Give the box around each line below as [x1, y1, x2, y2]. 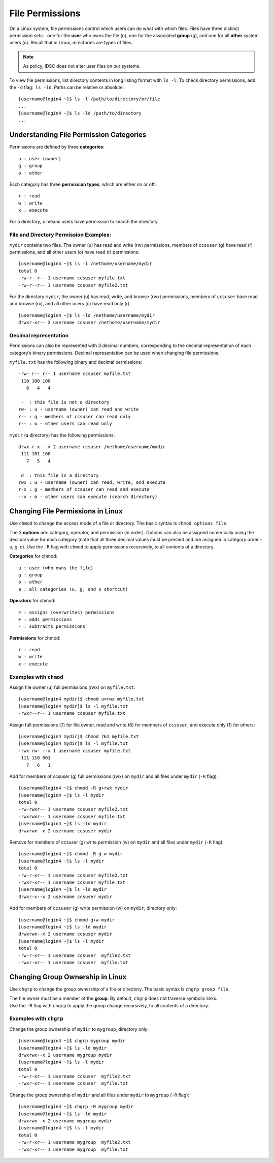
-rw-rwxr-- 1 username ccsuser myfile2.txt [18, 806, 128, 812]
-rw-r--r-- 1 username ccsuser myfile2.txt [18, 282, 128, 288]
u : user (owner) [18, 156, 61, 161]
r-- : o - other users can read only [18, 421, 113, 427]
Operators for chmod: [9, 598, 56, 604]
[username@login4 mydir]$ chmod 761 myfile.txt [18, 733, 139, 739]
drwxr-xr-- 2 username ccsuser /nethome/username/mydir [18, 319, 160, 326]
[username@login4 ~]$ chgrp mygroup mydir [18, 1038, 126, 1044]
